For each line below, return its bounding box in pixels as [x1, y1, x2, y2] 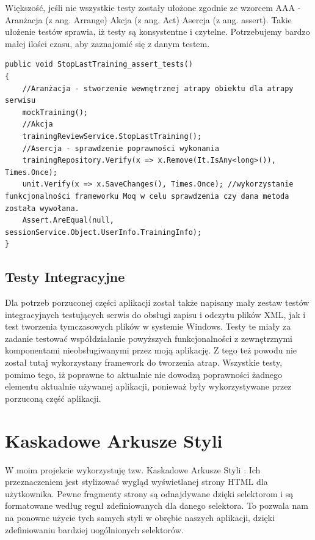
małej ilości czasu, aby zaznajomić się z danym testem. [5, 37, 210, 50]
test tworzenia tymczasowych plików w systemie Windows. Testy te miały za [5, 320, 291, 333]
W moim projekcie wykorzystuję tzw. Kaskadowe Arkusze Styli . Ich [5, 463, 261, 476]
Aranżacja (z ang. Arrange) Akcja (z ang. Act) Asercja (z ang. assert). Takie [5, 13, 292, 26]
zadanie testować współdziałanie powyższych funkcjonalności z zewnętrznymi [5, 331, 292, 344]
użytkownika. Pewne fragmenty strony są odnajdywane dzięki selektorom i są [5, 487, 294, 500]
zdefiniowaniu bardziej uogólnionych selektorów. [5, 523, 184, 536]
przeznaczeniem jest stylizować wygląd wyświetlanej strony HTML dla [5, 475, 268, 488]
